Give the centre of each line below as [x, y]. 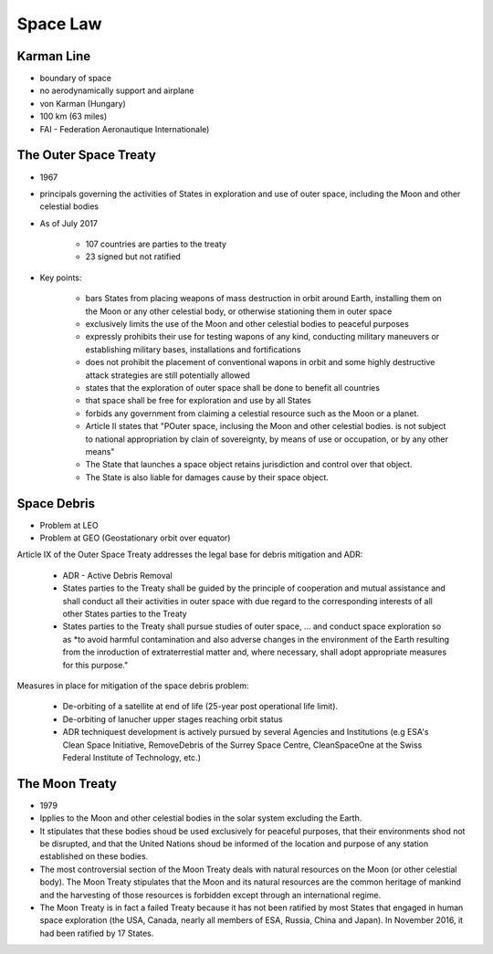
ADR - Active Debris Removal [117, 575]
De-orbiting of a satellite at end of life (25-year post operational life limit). [200, 707]
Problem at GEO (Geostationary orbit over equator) [135, 538]
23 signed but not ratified [133, 257]
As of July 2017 [69, 223]
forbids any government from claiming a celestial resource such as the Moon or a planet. [252, 413]
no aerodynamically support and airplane [117, 90]
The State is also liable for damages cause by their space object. [207, 477]
